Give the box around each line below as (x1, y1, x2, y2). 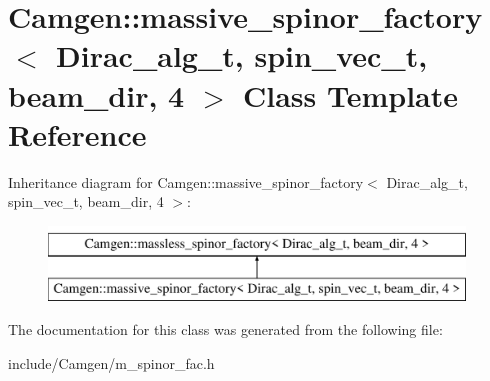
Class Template (242, 74, 459, 115)
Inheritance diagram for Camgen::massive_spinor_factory (8, 171, 364, 192)
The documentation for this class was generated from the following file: (8, 319, 443, 340)
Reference (8, 113, 147, 154)
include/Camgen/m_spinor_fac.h (8, 352, 215, 373)
